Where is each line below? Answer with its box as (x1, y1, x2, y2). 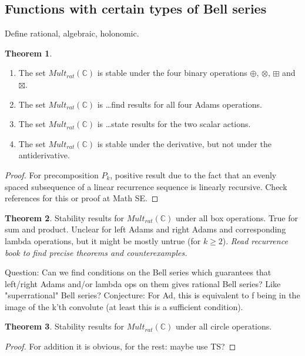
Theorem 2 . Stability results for (5, 211, 125, 224)
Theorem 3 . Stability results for (5, 320, 125, 332)
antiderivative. (18, 149, 70, 161)
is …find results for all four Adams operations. (97, 98, 262, 110)
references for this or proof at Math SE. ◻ (5, 192, 159, 204)
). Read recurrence (222, 234, 288, 247)
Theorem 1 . (5, 46, 52, 59)
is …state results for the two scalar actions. (97, 118, 251, 130)
